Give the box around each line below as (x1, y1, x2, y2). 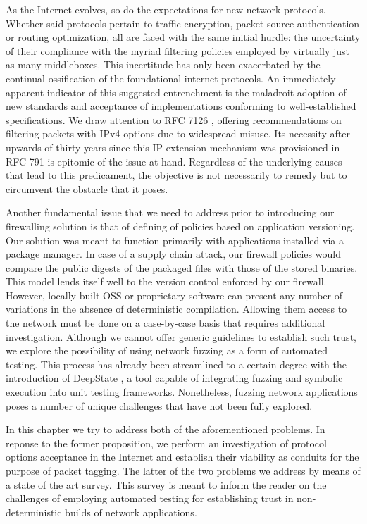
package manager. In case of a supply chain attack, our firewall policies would (6, 247, 341, 261)
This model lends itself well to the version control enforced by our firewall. (6, 274, 327, 289)
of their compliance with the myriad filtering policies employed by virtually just (6, 43, 350, 58)
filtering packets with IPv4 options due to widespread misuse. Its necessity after (6, 126, 350, 141)
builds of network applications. (65, 504, 197, 519)
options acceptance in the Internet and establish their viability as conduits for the (6, 449, 359, 464)
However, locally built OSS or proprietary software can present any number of (6, 287, 343, 302)
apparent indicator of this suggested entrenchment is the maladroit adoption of (6, 85, 347, 99)
